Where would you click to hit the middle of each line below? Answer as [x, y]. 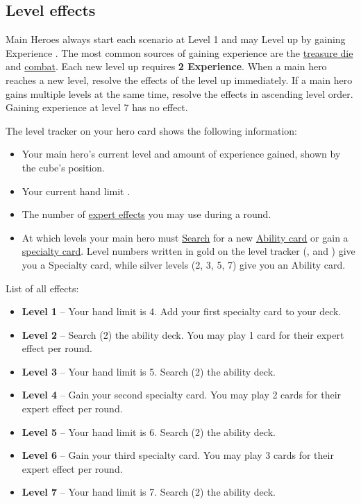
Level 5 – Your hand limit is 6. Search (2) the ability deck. [149, 431]
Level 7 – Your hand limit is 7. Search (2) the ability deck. [149, 492]
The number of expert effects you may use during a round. [146, 214]
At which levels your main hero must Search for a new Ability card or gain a [185, 237]
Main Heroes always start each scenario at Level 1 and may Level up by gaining [176, 39]
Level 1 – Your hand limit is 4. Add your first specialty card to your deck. [182, 311]
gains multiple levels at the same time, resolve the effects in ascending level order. [179, 93]
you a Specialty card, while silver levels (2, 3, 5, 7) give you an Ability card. [184, 264]
